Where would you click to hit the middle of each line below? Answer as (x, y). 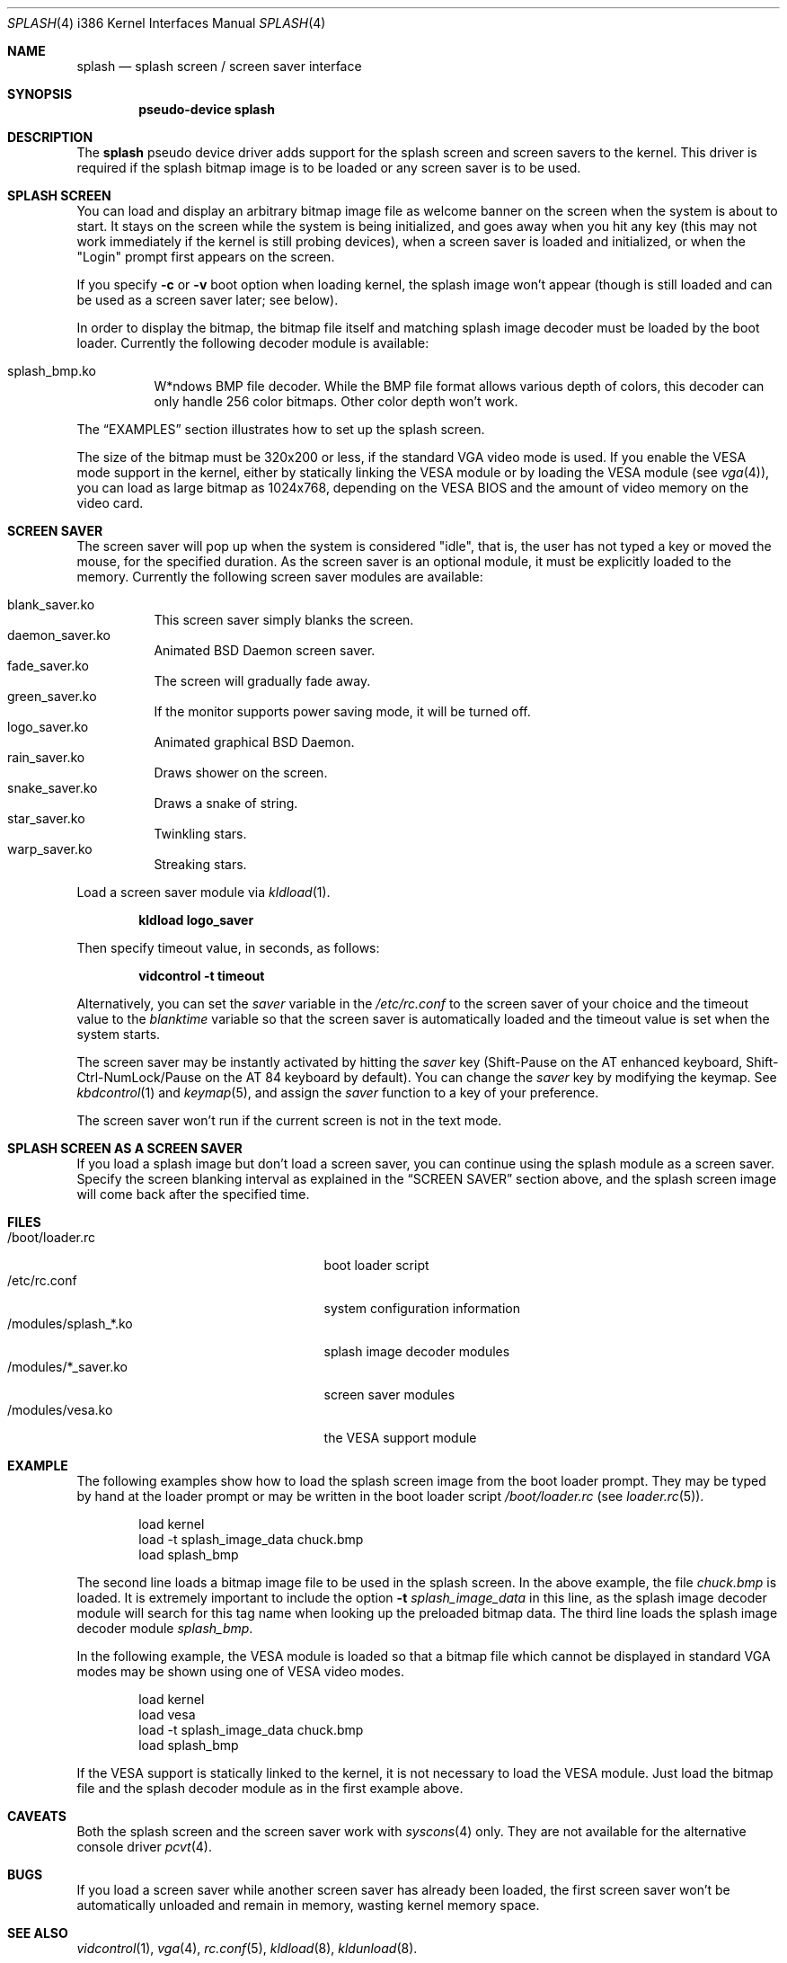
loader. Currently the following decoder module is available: (253, 343)
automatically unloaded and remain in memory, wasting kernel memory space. (308, 1905)
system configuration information (422, 1308)
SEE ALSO (38, 1933)
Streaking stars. (200, 864)
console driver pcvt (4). (144, 1847)
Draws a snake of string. (226, 803)
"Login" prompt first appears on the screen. (206, 257)
